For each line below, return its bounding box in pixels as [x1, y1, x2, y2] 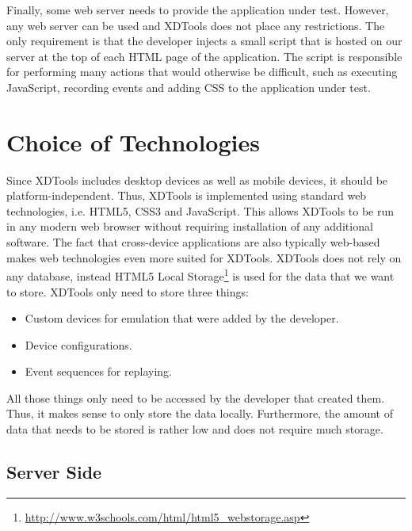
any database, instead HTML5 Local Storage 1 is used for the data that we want [6, 265, 395, 284]
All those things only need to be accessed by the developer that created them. [6, 389, 385, 406]
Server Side [6, 460, 102, 484]
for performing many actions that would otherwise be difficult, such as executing [6, 63, 398, 80]
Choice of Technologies [6, 125, 260, 158]
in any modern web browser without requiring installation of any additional [6, 218, 373, 235]
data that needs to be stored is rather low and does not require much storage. [6, 421, 383, 437]
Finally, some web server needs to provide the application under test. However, [6, 2, 389, 17]
